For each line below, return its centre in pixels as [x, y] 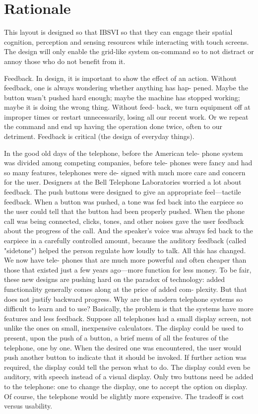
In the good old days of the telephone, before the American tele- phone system [124, 153]
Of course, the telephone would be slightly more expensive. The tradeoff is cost [124, 396]
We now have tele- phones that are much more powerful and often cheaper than [125, 260]
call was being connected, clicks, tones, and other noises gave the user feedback [124, 221]
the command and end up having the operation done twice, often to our [113, 126]
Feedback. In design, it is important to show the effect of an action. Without [121, 78]
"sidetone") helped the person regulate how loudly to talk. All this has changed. [125, 250]
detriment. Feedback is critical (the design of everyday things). [99, 136]
